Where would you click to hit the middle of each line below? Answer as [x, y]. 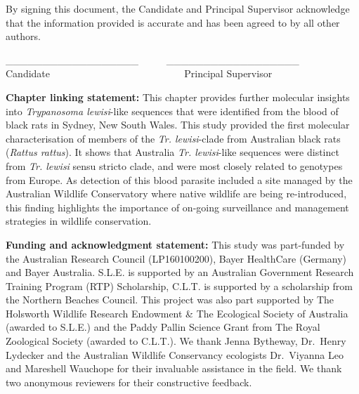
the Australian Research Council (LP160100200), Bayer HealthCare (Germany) [176, 258]
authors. [23, 36]
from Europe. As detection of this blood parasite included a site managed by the [179, 179]
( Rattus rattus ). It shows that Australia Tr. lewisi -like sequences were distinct [172, 152]
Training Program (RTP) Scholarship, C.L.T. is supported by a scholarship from [179, 285]
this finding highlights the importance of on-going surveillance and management [177, 207]
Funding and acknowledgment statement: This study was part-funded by [175, 244]
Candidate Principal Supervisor [139, 73]
